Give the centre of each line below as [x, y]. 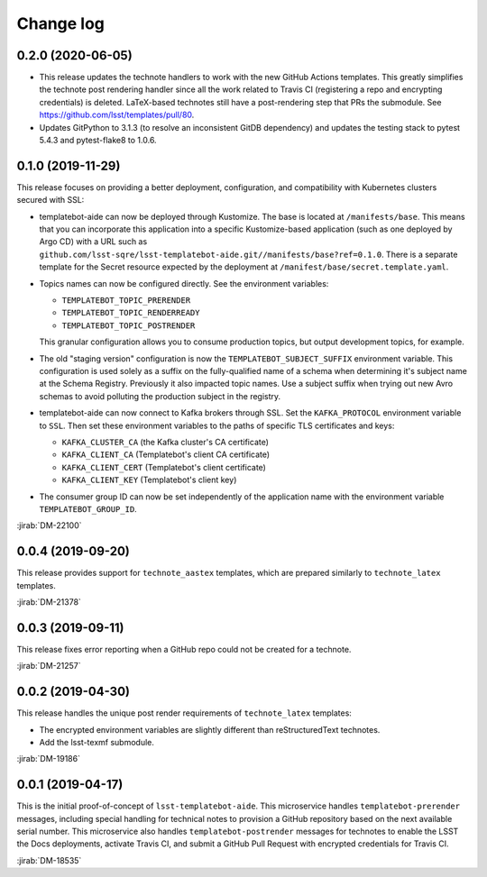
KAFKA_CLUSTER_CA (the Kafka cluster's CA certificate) [165, 442]
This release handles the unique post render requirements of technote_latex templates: [184, 713]
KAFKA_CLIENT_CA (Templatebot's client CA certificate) [166, 454]
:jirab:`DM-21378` [49, 602]
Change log [61, 23]
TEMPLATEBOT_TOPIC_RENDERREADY [131, 313]
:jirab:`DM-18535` [49, 860]
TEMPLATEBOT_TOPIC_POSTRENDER [129, 325]
